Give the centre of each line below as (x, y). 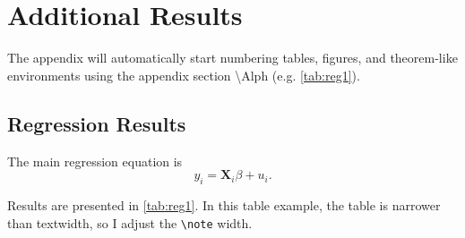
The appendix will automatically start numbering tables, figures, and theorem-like (232, 58)
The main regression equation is (95, 161)
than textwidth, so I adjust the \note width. (130, 222)
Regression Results (97, 123)
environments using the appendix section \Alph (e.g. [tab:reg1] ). (184, 75)
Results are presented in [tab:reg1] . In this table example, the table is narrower (224, 205)
